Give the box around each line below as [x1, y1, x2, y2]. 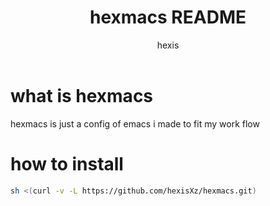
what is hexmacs [10, 84, 154, 107]
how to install [10, 152, 124, 175]
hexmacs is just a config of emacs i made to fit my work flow [10, 117, 260, 130]
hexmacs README [89, 6, 247, 29]
